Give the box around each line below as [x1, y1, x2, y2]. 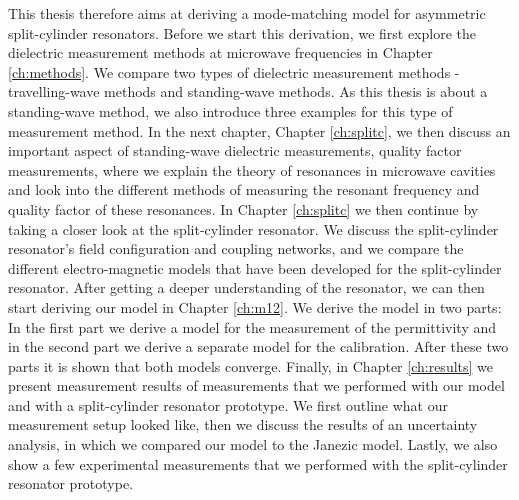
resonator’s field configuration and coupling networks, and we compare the [8, 238, 464, 259]
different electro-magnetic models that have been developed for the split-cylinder [8, 257, 502, 278]
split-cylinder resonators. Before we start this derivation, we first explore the [8, 22, 477, 43]
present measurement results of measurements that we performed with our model [8, 375, 505, 396]
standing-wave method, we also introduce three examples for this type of [8, 100, 453, 121]
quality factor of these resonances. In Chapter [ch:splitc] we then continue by [8, 198, 479, 219]
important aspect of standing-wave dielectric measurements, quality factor [8, 140, 462, 161]
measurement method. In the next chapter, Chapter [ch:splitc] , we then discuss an [8, 120, 511, 141]
